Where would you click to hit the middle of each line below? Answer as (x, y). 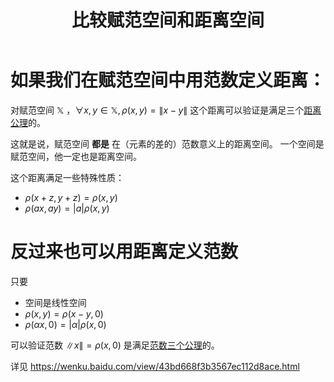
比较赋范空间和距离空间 (168, 20)
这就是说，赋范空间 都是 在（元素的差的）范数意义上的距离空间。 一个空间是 (167, 143)
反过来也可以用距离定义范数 (124, 252)
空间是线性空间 (55, 302)
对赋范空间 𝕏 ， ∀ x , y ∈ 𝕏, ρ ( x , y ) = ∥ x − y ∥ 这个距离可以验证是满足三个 (157, 110)
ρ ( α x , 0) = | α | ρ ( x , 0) (65, 324)
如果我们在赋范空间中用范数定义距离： (168, 80)
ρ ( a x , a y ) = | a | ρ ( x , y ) (67, 208)
